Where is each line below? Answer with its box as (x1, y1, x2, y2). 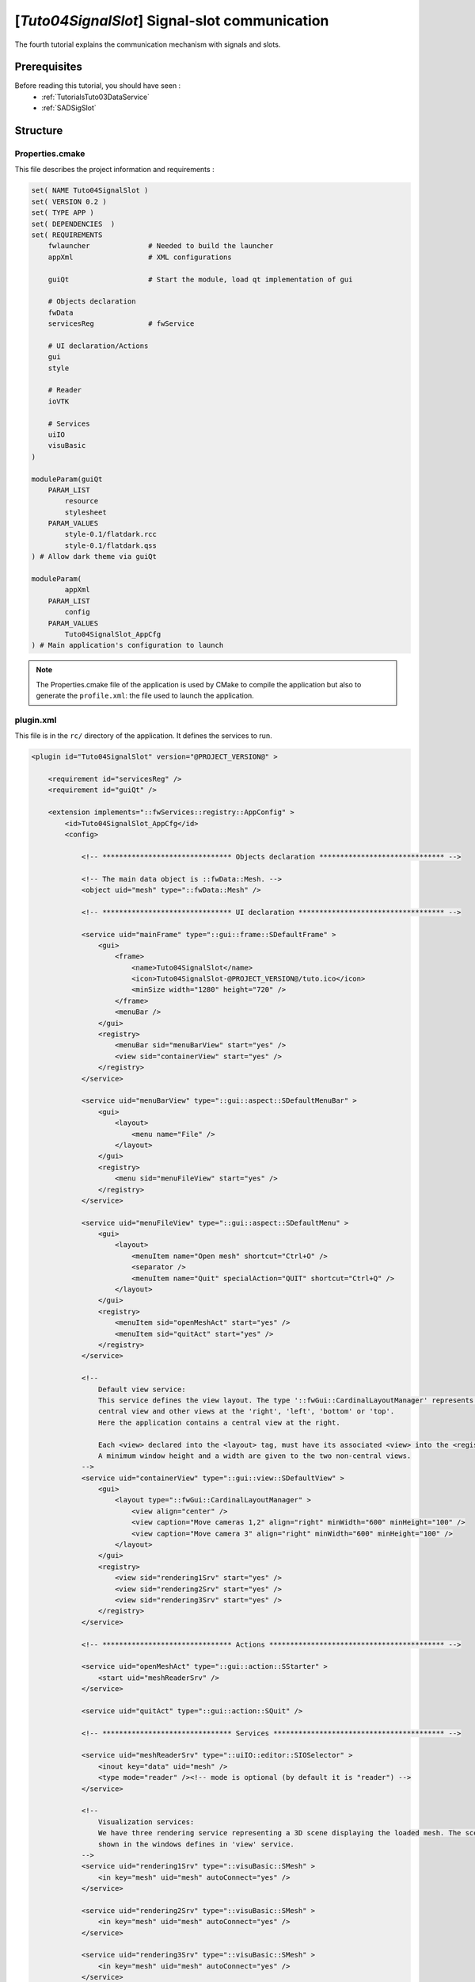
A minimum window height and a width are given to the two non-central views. (97, 1451, 412, 1460)
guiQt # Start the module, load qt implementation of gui (47, 274, 353, 284)
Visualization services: (97, 1817, 195, 1827)
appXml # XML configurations (47, 252, 233, 262)
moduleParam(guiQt (31, 474, 103, 484)
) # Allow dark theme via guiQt (31, 552, 158, 561)
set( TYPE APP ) (31, 209, 95, 217)
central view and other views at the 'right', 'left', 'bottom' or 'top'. (97, 1407, 395, 1416)
